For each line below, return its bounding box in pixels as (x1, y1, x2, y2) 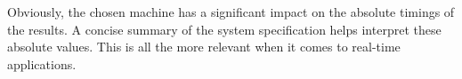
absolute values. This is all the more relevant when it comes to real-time (7, 37, 401, 56)
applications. (7, 54, 77, 73)
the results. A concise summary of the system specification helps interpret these (7, 20, 442, 38)
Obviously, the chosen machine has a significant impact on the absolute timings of (7, 3, 455, 20)
